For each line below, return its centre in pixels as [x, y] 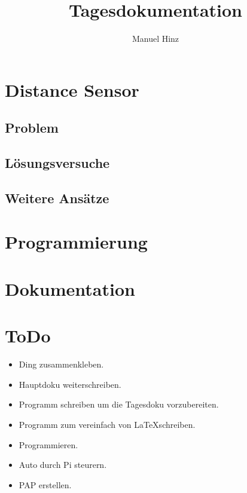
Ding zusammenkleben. [61, 364]
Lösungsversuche [57, 163]
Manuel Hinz [155, 39]
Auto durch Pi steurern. [63, 465]
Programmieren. [48, 444]
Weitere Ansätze [57, 197]
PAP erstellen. [45, 484]
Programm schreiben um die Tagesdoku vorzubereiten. [119, 404]
